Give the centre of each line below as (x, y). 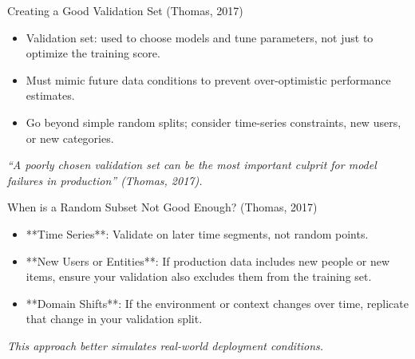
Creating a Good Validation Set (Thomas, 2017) (125, 10)
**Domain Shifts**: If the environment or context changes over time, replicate (217, 303)
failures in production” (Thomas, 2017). (105, 180)
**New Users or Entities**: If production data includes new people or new (208, 260)
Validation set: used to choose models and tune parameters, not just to (200, 37)
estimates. (50, 95)
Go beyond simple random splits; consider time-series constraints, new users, (213, 122)
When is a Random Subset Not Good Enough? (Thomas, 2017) (162, 207)
